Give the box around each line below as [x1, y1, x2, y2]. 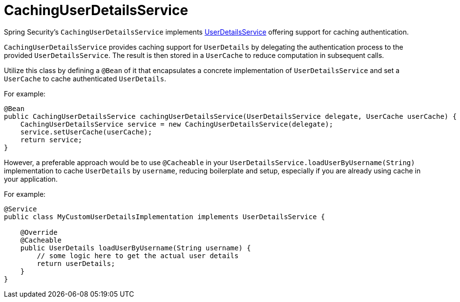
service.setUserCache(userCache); [20, 128, 152, 136]
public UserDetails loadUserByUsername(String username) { [20, 244, 251, 252]
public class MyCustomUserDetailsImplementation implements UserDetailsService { [4, 212, 325, 221]
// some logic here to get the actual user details [37, 251, 239, 260]
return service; [20, 135, 83, 144]
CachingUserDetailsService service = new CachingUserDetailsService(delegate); [20, 120, 334, 128]
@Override [20, 228, 58, 236]
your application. [4, 174, 58, 183]
